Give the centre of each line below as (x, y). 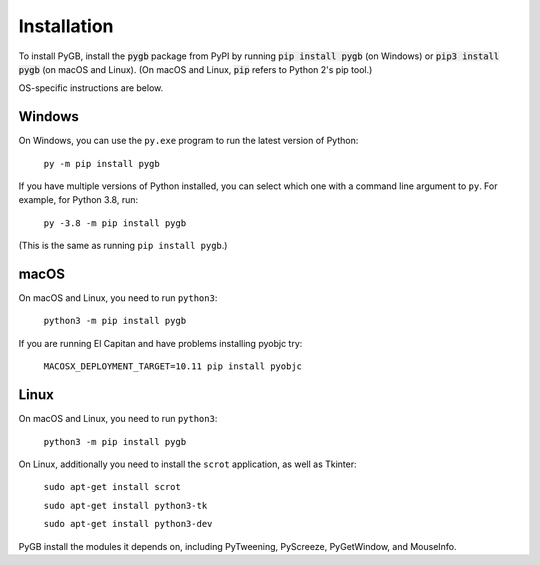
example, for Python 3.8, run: (78, 200)
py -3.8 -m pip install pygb (115, 223)
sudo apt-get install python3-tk (125, 505)
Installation (66, 26)
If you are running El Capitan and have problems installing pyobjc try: (160, 343)
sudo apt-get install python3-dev (128, 524)
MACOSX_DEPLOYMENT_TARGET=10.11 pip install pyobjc (173, 366)
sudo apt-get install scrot (112, 487)
